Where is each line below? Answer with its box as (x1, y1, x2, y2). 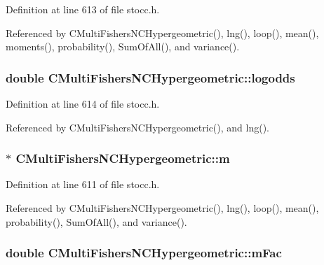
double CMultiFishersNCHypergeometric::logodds (6, 69, 295, 86)
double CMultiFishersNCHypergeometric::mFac (6, 244, 282, 262)
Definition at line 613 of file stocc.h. (6, 2, 160, 16)
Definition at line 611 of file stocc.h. (6, 177, 160, 192)
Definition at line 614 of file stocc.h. (6, 96, 160, 110)
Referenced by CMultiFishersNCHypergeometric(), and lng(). (6, 120, 269, 134)
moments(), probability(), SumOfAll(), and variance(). (6, 39, 240, 54)
